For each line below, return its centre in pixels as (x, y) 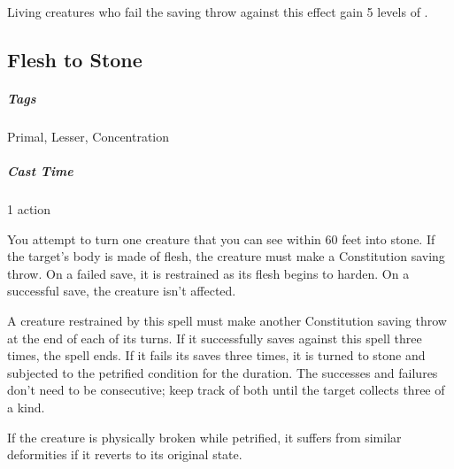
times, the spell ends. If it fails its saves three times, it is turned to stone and (216, 355)
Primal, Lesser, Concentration (88, 136)
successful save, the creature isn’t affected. (122, 291)
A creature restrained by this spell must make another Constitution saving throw (227, 321)
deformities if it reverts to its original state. (125, 454)
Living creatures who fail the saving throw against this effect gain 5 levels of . (218, 12)
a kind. (26, 407)
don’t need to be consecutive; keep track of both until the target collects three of (226, 390)
